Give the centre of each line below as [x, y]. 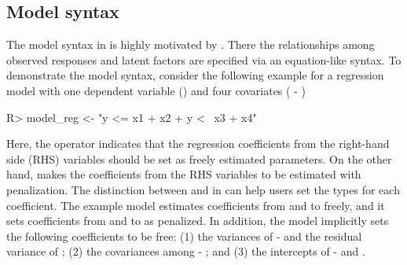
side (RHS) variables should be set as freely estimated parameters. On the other [199, 158]
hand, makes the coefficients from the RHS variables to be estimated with [184, 174]
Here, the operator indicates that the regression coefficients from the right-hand [198, 144]
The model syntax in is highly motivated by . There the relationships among [191, 44]
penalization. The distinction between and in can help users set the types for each [203, 189]
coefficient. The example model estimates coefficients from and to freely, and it [196, 205]
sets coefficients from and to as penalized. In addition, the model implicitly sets [198, 221]
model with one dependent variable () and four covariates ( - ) [156, 90]
